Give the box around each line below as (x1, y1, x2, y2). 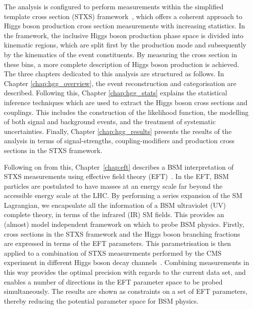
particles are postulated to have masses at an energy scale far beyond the (4, 180, 223, 191)
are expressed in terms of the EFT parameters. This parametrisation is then (4, 238, 231, 248)
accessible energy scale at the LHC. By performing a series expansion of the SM (4, 190, 243, 200)
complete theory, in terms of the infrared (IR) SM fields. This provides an (4, 209, 224, 220)
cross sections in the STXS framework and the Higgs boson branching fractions (4, 228, 240, 239)
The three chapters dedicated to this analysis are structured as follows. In (4, 68, 224, 79)
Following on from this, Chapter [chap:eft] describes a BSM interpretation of (4, 161, 234, 172)
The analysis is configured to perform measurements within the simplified (4, 1, 224, 11)
